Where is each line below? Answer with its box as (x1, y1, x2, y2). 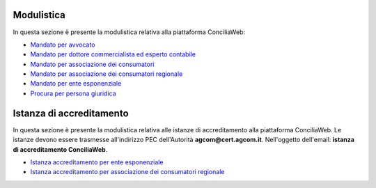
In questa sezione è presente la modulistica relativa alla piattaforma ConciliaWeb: (13, 28, 246, 36)
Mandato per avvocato (30, 40, 95, 49)
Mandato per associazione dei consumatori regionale (30, 70, 183, 78)
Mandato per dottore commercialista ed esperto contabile (30, 50, 196, 58)
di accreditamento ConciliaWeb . (13, 145, 108, 153)
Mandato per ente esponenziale (30, 79, 122, 88)
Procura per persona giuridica (30, 89, 116, 97)
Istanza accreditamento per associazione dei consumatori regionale (30, 168, 225, 176)
